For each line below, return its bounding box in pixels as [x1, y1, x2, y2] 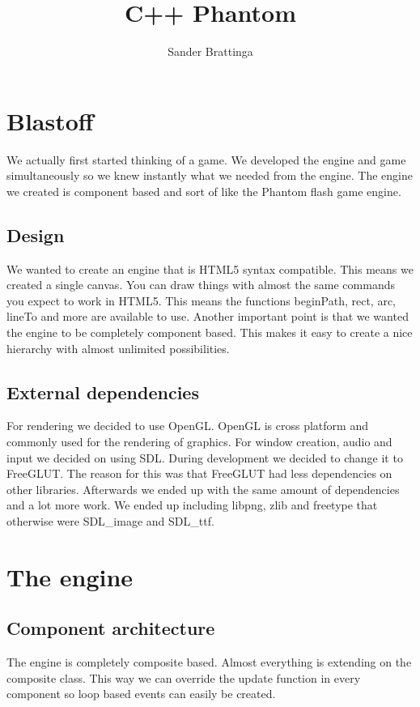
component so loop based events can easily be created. [6, 685, 276, 702]
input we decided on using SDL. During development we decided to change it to [6, 449, 403, 466]
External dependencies [6, 379, 199, 404]
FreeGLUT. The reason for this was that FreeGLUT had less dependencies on [6, 465, 392, 482]
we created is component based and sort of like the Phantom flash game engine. [6, 182, 401, 199]
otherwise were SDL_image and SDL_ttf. [6, 512, 214, 529]
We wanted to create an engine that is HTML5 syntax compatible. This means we [6, 260, 414, 277]
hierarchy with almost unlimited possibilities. [6, 339, 230, 356]
